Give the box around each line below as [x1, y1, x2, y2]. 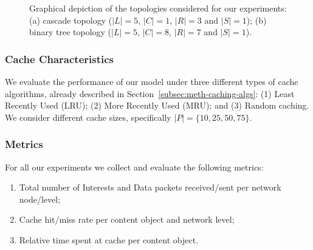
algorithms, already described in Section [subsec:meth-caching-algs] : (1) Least [5, 87, 295, 100]
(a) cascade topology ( [29, 13, 112, 26]
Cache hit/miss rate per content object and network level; [19, 213, 235, 226]
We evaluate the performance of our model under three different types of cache [5, 75, 298, 87]
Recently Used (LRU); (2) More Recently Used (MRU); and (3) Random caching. [5, 99, 309, 112]
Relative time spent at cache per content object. [19, 233, 199, 246]
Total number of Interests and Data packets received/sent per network [19, 181, 281, 194]
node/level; [19, 192, 61, 205]
